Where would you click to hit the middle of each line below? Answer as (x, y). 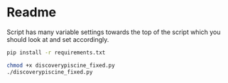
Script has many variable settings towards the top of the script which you (114, 32)
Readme (32, 12)
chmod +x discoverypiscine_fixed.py (61, 65)
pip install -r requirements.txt (56, 52)
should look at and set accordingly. (58, 39)
